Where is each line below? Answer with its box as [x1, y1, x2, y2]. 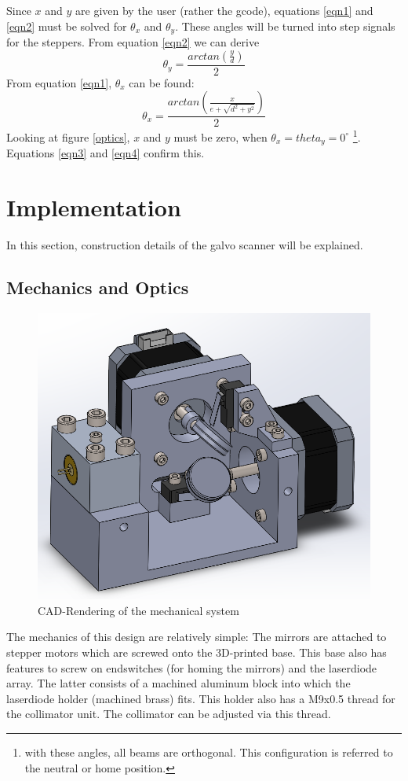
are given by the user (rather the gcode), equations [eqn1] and [75, 2, 373, 18]
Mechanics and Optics [6, 275, 189, 300]
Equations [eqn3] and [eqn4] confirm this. [6, 145, 205, 161]
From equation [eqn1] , [6, 74, 112, 90]
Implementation [6, 191, 181, 223]
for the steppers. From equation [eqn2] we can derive [6, 34, 260, 50]
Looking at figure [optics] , [6, 128, 130, 145]
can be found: [129, 74, 195, 90]
